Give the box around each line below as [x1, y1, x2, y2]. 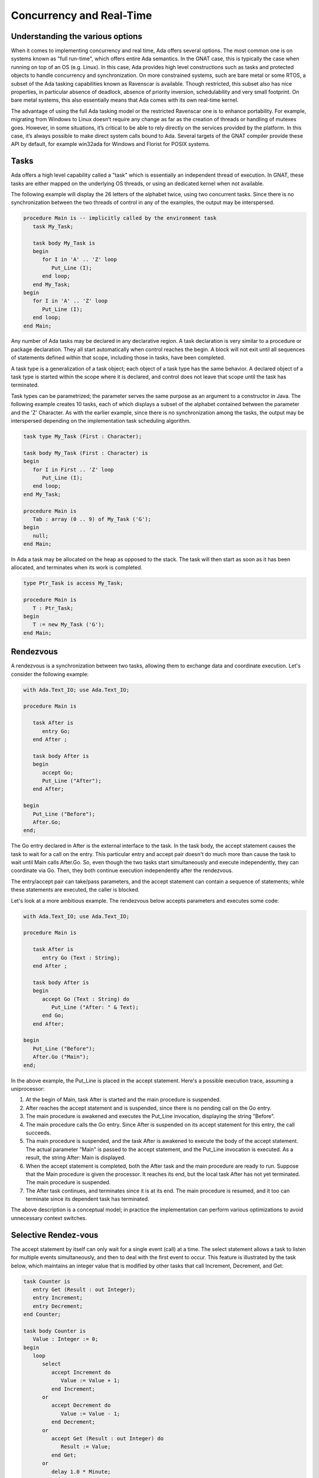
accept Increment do [51, 1369, 111, 1376]
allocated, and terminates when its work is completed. [11, 564, 143, 571]
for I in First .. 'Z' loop [32, 466, 115, 473]
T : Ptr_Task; [32, 605, 74, 611]
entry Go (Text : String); [42, 954, 121, 961]
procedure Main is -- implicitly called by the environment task [23, 215, 217, 222]
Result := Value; [60, 1443, 111, 1450]
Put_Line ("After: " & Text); [51, 1004, 139, 1010]
